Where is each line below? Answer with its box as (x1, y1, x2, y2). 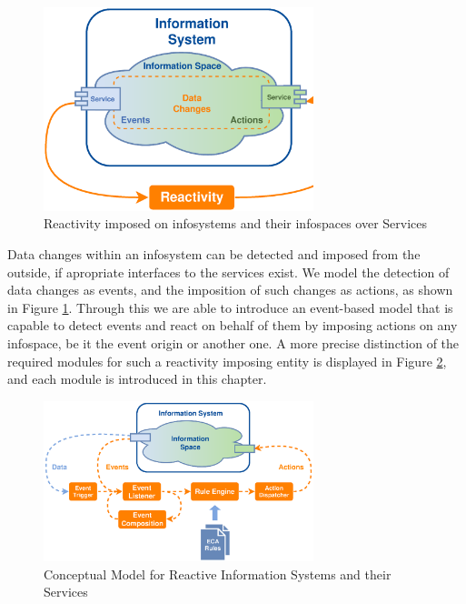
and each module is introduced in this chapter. (7, 369, 267, 388)
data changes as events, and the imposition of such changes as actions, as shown (7, 280, 453, 299)
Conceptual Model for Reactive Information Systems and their (44, 564, 392, 583)
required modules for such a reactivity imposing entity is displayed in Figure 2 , (7, 351, 447, 370)
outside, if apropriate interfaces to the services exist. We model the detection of (7, 262, 450, 281)
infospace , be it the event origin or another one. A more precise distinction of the (7, 333, 460, 352)
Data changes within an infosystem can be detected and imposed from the (7, 244, 421, 263)
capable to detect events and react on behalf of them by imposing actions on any (7, 316, 458, 335)
